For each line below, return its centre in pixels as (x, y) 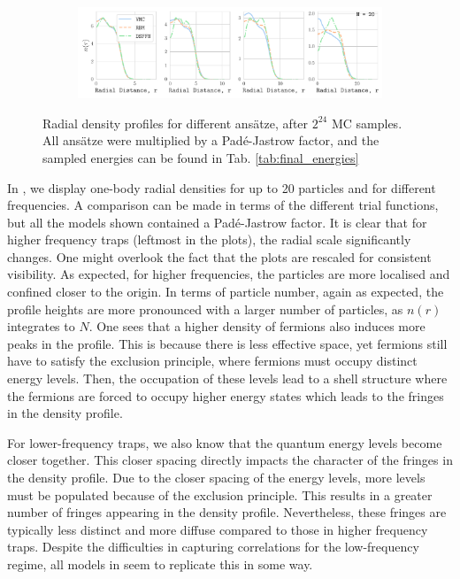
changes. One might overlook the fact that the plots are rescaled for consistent (219, 256)
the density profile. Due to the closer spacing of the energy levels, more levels (216, 477)
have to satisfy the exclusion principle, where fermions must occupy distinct (212, 361)
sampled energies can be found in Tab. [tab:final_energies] (201, 157)
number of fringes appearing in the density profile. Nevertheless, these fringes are (227, 512)
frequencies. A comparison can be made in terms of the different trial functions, (223, 205)
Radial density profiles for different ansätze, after (176, 123)
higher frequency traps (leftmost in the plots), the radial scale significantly (209, 239)
